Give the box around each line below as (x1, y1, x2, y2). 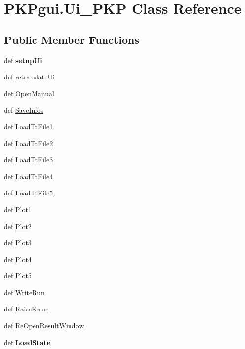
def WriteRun (4, 287, 45, 297)
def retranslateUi (4, 72, 55, 82)
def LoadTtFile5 (4, 188, 53, 198)
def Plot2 (4, 221, 32, 231)
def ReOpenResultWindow (4, 320, 84, 331)
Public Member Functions (4, 32, 139, 47)
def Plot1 (4, 204, 32, 214)
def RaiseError (4, 304, 48, 314)
